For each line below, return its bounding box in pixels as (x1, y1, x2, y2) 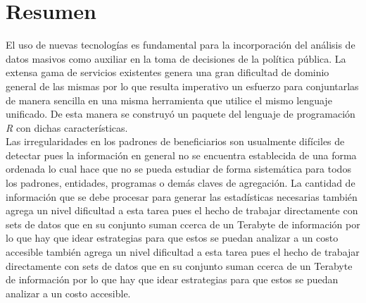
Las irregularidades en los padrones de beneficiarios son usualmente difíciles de (6, 134, 345, 149)
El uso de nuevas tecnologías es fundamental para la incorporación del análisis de (6, 37, 355, 52)
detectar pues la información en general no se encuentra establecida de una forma (6, 147, 357, 162)
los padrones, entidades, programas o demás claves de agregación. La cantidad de (6, 175, 355, 190)
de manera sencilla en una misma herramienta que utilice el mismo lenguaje (6, 92, 332, 107)
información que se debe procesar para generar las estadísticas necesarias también (6, 189, 358, 204)
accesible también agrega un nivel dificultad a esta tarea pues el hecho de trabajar (6, 245, 360, 259)
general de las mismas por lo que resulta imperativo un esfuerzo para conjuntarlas (6, 78, 359, 93)
